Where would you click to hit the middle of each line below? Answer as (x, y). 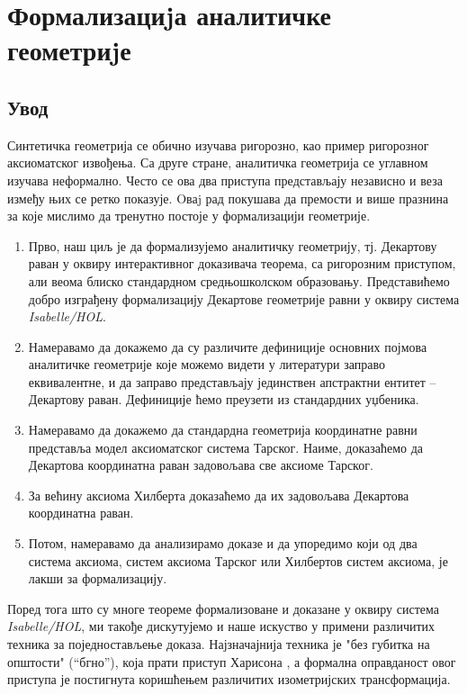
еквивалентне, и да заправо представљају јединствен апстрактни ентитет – (232, 381)
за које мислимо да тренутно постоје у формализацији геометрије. (189, 216)
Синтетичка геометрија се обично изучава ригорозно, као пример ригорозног (218, 144)
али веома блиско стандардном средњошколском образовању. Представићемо (239, 280)
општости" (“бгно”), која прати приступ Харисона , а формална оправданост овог (232, 661)
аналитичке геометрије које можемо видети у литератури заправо (207, 364)
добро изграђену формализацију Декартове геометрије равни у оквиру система (244, 298)
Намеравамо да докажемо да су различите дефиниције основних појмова (228, 346)
